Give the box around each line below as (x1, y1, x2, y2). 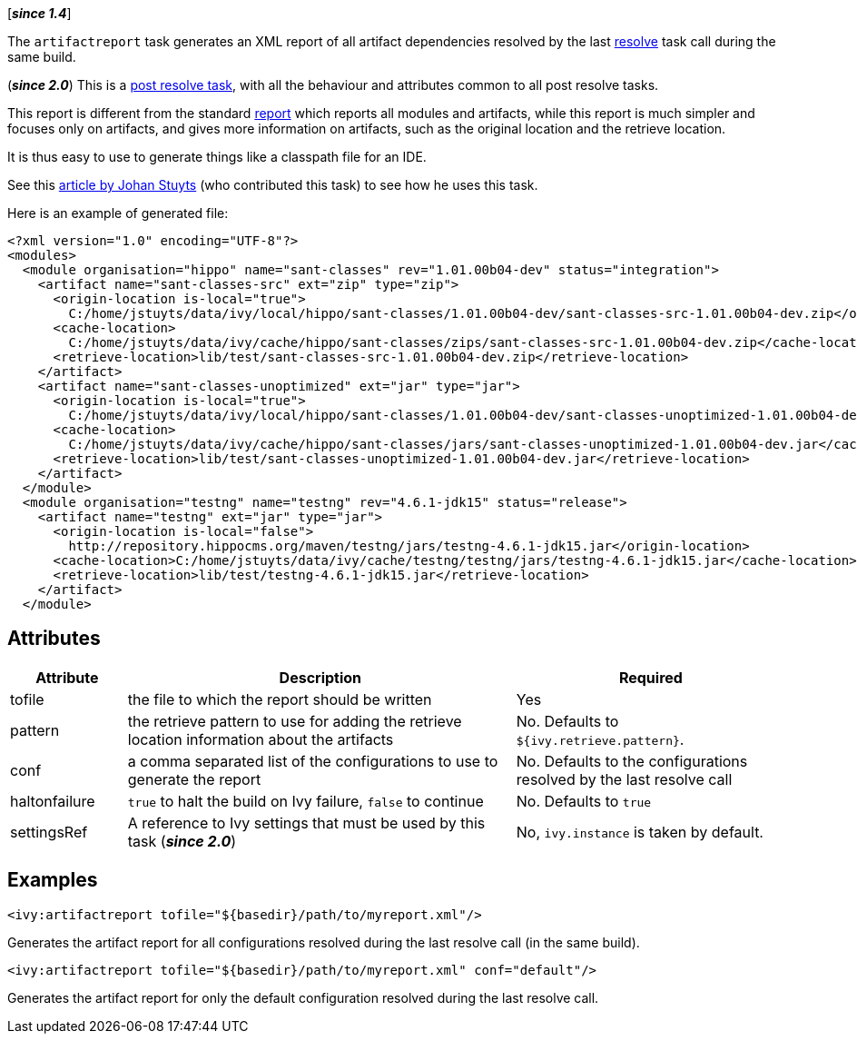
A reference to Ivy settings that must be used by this (127, 813, 486, 832)
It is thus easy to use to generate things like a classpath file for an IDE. (7, 149, 427, 164)
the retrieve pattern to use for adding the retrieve (127, 711, 462, 730)
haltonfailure (10, 791, 95, 810)
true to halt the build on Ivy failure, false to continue (127, 791, 484, 810)
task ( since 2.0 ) (127, 831, 237, 850)
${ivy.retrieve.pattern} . (516, 729, 685, 749)
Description (279, 668, 362, 687)
